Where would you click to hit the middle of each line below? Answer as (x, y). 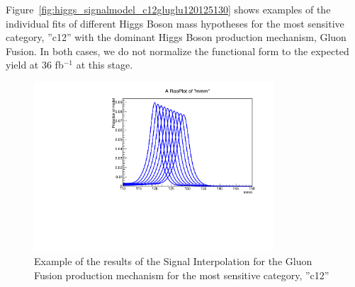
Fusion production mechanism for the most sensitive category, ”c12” (182, 275)
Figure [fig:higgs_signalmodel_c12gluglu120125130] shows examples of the (168, 9)
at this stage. (105, 65)
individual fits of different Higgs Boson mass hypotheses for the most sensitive (175, 23)
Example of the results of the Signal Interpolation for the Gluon (173, 261)
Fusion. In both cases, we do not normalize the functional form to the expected (177, 51)
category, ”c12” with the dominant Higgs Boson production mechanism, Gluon (176, 37)
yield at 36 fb (35, 65)
